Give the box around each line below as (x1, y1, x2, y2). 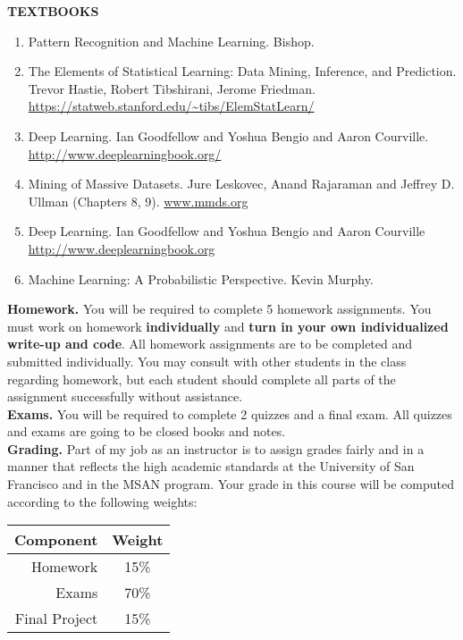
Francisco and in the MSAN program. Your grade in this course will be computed (7, 475, 455, 493)
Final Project (14, 608, 98, 629)
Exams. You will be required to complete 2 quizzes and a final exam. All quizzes (7, 404, 452, 423)
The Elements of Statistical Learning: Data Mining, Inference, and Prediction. (28, 62, 457, 80)
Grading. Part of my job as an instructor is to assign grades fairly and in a (7, 439, 425, 458)
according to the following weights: (7, 492, 198, 510)
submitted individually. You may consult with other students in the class (7, 351, 407, 370)
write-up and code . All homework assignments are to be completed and (7, 334, 413, 353)
